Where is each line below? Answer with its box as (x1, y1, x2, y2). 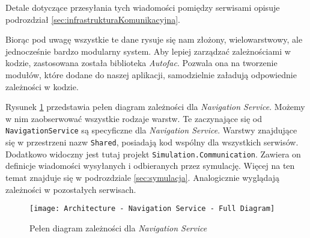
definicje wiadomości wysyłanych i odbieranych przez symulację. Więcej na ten (5, 159, 295, 172)
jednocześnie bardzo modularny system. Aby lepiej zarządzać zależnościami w (5, 44, 291, 57)
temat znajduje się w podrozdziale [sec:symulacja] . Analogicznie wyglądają (5, 171, 280, 183)
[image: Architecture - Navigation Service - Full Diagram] (29, 204, 275, 213)
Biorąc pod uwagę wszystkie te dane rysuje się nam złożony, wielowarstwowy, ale (5, 33, 303, 46)
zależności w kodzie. (5, 80, 79, 93)
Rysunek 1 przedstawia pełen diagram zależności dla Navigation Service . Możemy (5, 100, 305, 113)
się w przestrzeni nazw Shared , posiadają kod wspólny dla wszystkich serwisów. (5, 136, 299, 148)
